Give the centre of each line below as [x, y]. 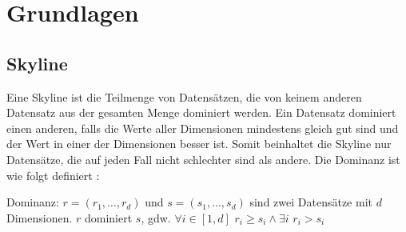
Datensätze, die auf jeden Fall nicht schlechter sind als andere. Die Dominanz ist [203, 159]
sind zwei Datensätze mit [311, 202]
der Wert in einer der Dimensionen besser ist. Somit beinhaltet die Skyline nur [199, 144]
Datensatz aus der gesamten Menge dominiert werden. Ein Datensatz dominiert [201, 112]
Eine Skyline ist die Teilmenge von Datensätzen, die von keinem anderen [184, 96]
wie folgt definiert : [53, 175]
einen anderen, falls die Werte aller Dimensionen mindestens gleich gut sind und [203, 128]
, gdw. [156, 217]
